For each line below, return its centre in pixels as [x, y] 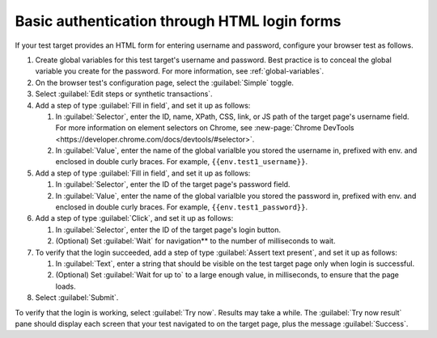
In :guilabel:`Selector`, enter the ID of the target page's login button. [168, 230]
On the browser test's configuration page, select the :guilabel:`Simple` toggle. [165, 82]
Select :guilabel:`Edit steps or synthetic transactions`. [124, 94]
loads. [66, 286]
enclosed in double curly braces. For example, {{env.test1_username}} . [181, 162]
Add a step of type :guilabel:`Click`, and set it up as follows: [134, 218]
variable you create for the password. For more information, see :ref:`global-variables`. [180, 71]
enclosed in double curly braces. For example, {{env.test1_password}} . [181, 207]
